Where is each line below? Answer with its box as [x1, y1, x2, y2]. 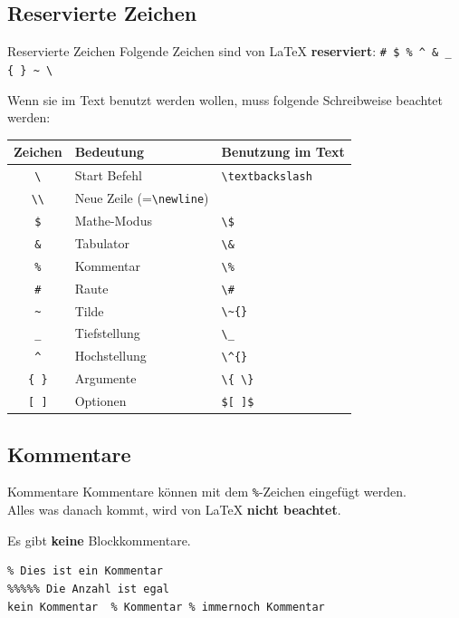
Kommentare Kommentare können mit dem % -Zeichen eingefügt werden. [7, 482, 406, 501]
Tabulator [74, 233, 130, 252]
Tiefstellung [74, 323, 140, 343]
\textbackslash [221, 170, 312, 184]
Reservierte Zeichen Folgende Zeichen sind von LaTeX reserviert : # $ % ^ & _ [7, 42, 452, 61]
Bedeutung [74, 142, 144, 161]
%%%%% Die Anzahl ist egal [7, 582, 169, 595]
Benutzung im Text [221, 142, 345, 161]
